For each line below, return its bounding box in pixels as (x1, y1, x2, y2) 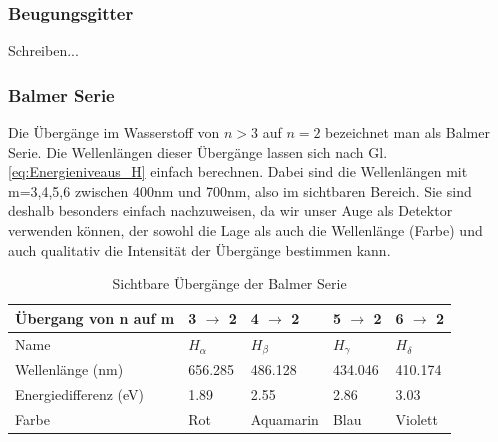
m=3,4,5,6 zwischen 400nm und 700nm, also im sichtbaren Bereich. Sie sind (8, 180, 472, 201)
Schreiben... (8, 40, 79, 61)
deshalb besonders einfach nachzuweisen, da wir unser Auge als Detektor (8, 200, 453, 221)
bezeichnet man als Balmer (325, 122, 490, 143)
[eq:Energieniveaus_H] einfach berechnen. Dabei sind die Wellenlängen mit (8, 161, 468, 182)
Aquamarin (250, 409, 319, 430)
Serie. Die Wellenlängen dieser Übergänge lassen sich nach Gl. (8, 141, 388, 162)
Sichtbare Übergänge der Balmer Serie (112, 273, 347, 294)
